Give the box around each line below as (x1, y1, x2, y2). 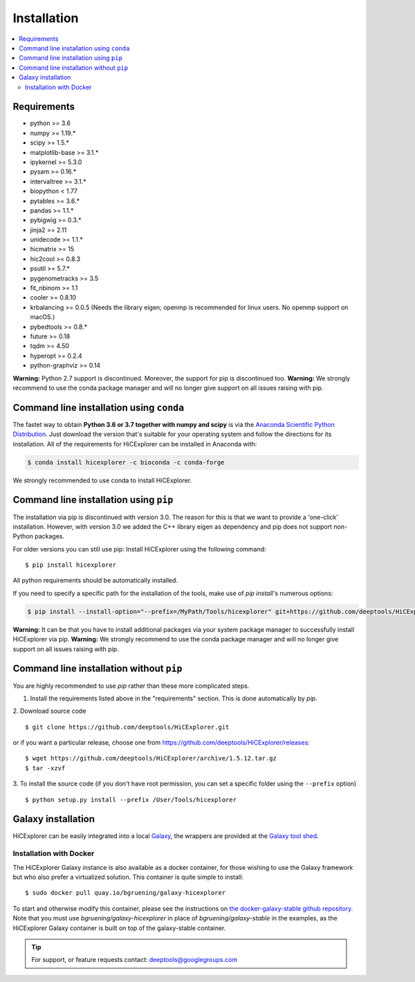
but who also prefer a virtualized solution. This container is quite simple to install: (12, 873, 243, 882)
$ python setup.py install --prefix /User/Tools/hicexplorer (25, 796, 237, 803)
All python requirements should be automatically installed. (12, 576, 178, 585)
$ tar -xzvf (25, 764, 66, 772)
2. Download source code (12, 707, 86, 716)
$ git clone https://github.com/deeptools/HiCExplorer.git (25, 723, 230, 731)
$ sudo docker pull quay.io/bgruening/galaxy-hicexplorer (25, 889, 226, 897)
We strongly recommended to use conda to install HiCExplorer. (12, 476, 192, 484)
